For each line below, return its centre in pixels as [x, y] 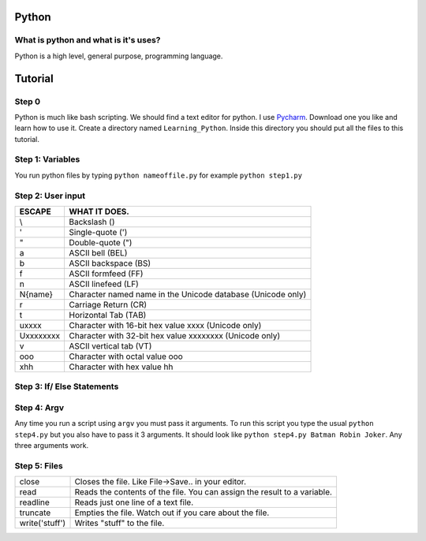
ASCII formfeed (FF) [106, 274]
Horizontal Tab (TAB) [107, 315]
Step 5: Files [39, 465]
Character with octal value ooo [125, 356]
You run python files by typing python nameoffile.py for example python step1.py [159, 175]
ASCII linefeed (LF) [104, 284]
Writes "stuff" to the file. [120, 523]
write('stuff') [43, 523]
